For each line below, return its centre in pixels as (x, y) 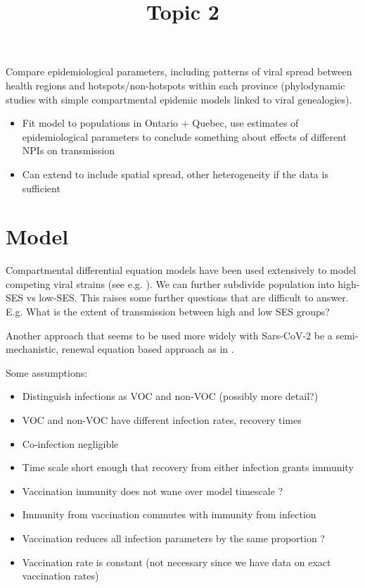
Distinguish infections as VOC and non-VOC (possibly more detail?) (170, 396)
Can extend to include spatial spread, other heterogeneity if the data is (175, 174)
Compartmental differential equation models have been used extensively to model (181, 270)
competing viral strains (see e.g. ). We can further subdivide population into (170, 283)
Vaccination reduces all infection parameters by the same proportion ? (173, 538)
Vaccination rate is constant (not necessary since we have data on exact (177, 562)
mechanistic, (32, 349)
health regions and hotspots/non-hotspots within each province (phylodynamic (175, 85)
